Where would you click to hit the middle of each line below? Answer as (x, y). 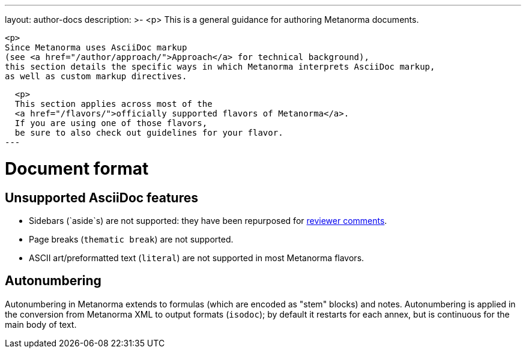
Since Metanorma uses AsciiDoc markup (96, 47)
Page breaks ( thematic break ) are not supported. (131, 239)
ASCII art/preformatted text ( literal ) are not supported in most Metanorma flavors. (197, 258)
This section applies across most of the (113, 104)
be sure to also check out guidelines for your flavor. (149, 133)
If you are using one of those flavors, (111, 123)
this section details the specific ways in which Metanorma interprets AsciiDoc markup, (220, 67)
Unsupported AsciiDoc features (102, 198)
